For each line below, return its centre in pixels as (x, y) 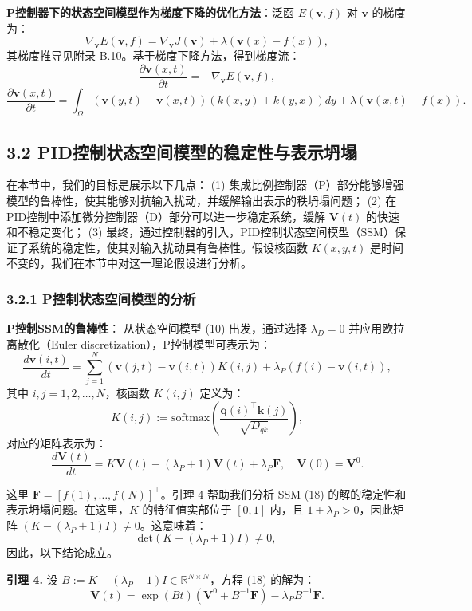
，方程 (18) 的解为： (262, 579)
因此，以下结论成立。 (62, 552)
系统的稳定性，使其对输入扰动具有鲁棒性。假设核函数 (168, 247)
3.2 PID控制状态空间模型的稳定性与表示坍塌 (182, 151)
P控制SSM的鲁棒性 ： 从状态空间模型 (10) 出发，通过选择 (157, 328)
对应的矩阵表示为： (57, 443)
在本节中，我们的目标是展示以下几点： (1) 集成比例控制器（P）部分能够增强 (205, 185)
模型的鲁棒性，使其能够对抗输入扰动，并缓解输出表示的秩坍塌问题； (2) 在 (202, 200)
